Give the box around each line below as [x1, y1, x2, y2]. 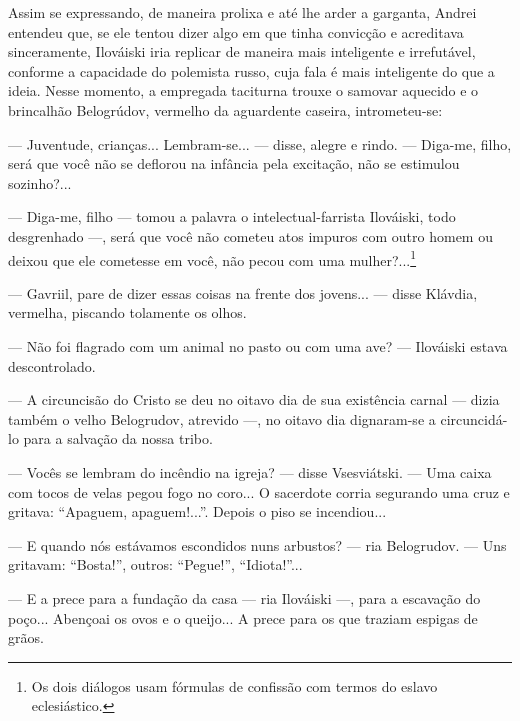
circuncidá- [440, 408, 508, 429]
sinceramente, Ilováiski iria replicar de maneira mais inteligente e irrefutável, [8, 41, 476, 62]
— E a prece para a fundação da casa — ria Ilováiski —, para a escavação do [8, 587, 481, 608]
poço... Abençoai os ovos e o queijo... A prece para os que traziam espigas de [8, 607, 478, 628]
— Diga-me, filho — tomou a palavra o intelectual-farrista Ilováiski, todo [8, 206, 456, 227]
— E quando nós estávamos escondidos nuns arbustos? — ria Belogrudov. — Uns [8, 534, 507, 555]
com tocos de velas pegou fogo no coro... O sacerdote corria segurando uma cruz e [8, 481, 510, 502]
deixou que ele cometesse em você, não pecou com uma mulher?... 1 [8, 246, 417, 270]
